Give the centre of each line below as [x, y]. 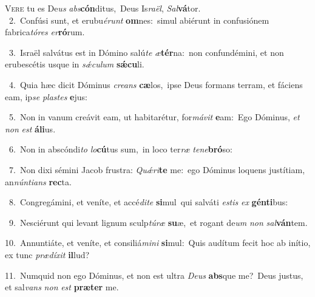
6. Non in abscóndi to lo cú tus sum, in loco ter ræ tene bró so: [120, 149]
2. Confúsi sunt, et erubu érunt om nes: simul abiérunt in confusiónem [139, 20]
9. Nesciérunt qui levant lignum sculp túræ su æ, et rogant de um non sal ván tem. [158, 222]
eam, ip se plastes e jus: [46, 96]
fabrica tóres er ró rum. [45, 32]
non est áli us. [30, 128]
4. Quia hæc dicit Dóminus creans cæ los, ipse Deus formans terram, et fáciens [156, 84]
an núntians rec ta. [38, 181]
